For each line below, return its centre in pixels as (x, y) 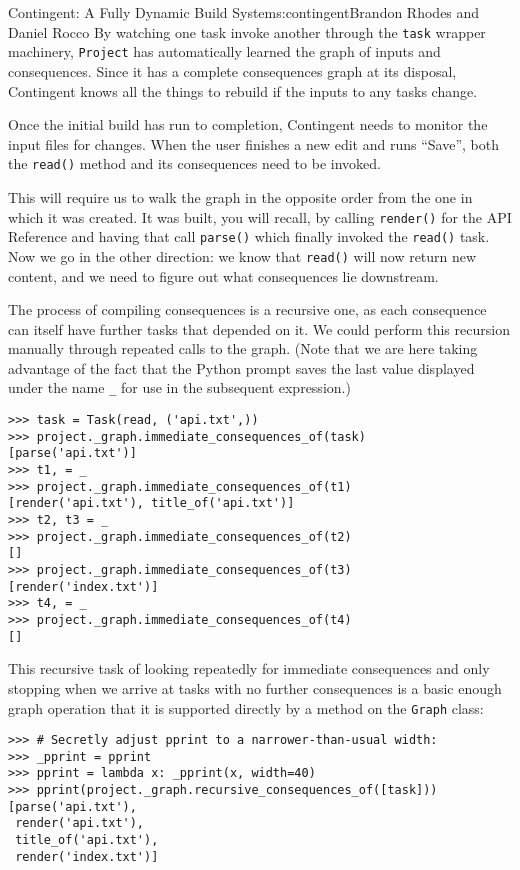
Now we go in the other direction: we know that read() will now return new (242, 255)
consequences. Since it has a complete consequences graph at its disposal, (232, 70)
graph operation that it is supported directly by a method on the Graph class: (246, 707)
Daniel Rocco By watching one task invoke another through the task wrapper (247, 31)
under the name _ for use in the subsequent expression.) (179, 387)
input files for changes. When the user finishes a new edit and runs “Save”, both (253, 143)
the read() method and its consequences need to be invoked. (194, 163)
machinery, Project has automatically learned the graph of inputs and (224, 51)
